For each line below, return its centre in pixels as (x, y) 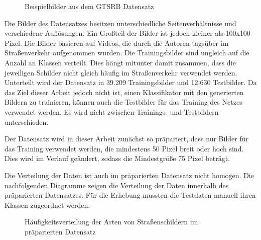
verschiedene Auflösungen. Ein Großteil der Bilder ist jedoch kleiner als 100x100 (127, 33)
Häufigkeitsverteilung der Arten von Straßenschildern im (111, 222)
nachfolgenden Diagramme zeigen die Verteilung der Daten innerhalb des (117, 185)
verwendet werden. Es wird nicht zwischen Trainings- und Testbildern (112, 111)
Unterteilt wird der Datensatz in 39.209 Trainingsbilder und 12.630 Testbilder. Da (131, 82)
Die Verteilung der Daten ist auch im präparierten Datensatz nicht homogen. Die (129, 175)
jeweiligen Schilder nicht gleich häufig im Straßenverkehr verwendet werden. (121, 72)
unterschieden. (27, 122)
